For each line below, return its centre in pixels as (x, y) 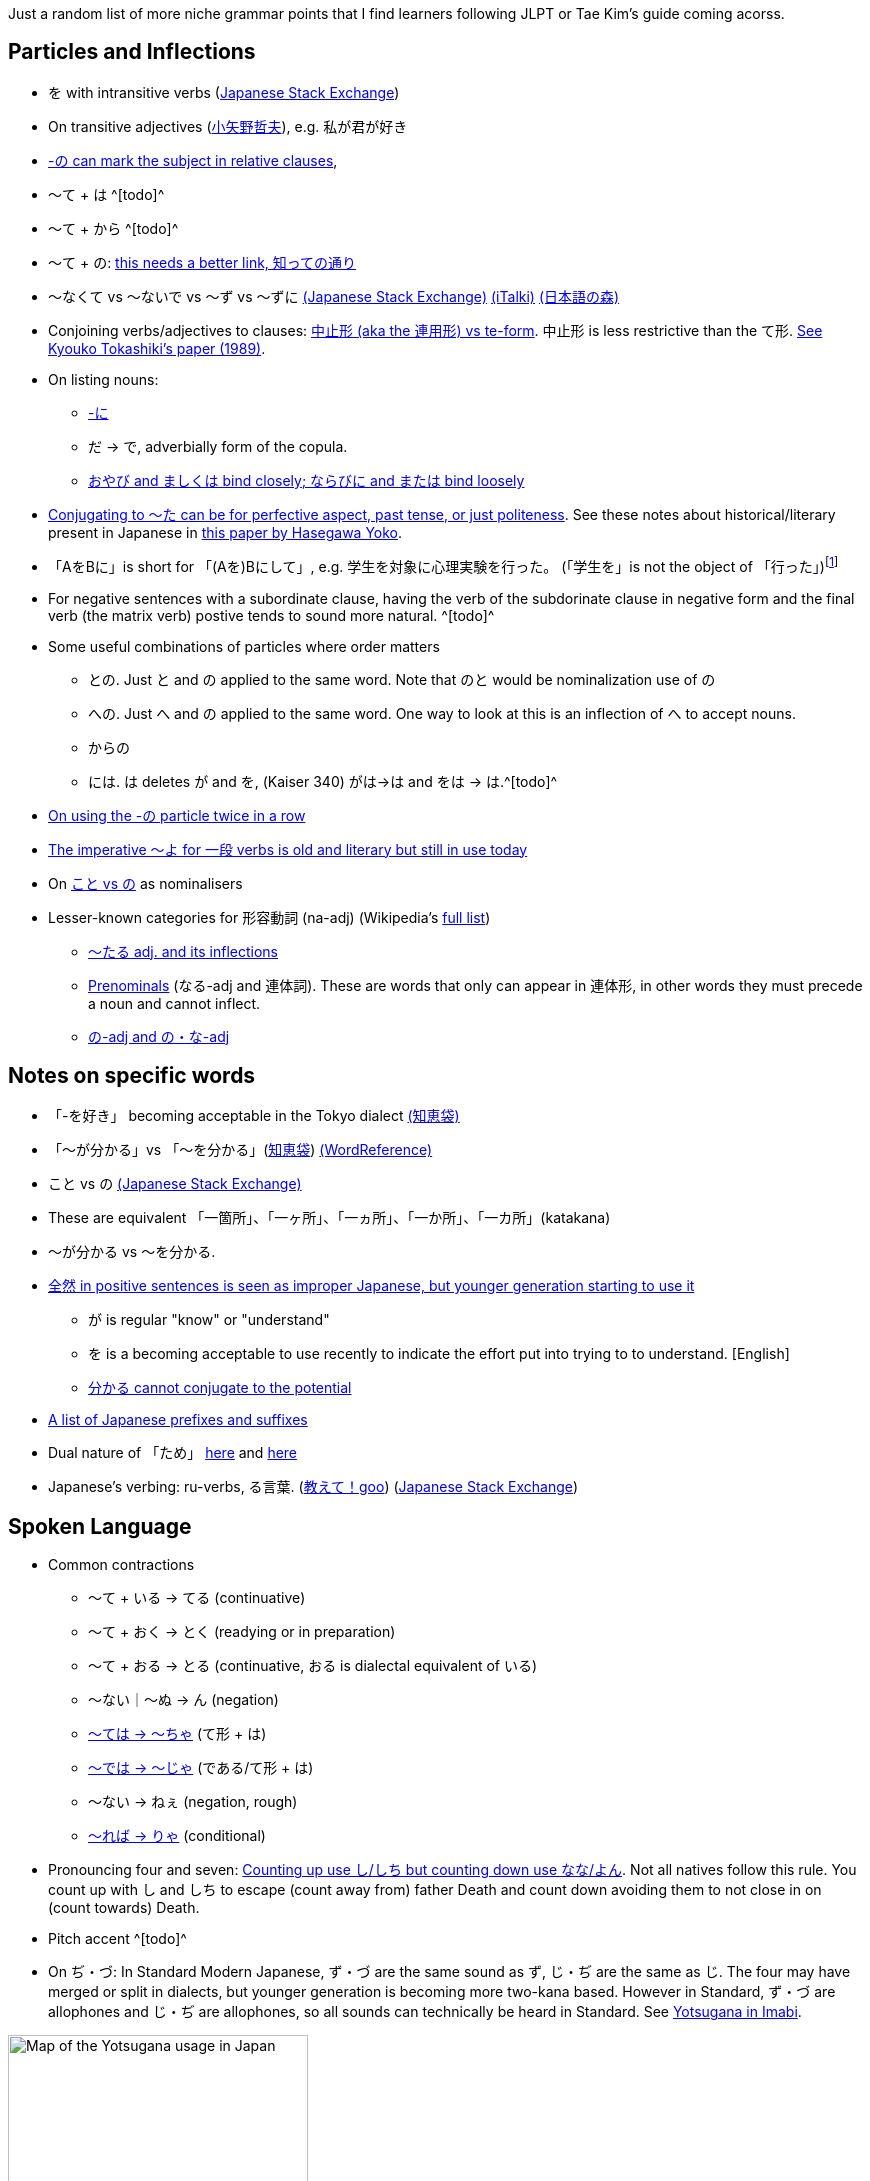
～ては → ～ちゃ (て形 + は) (177, 1734)
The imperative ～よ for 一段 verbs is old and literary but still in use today (288, 849)
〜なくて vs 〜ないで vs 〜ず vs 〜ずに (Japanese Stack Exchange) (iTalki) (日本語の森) (334, 296)
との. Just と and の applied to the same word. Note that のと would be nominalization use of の (402, 679)
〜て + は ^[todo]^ (106, 194)
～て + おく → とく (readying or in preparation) (242, 1632)
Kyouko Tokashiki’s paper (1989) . (157, 348)
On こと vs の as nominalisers (145, 883)
